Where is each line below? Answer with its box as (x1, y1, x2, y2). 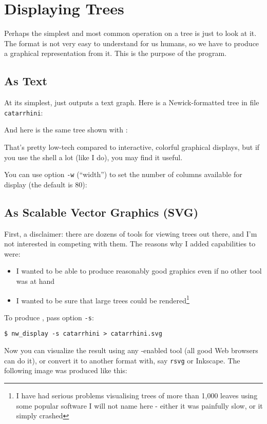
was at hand (16, 275, 55, 286)
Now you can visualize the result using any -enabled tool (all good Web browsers (4, 345, 258, 356)
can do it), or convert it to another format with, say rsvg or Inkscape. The (4, 355, 240, 365)
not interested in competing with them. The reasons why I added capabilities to (4, 238, 256, 249)
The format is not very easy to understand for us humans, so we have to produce (4, 37, 259, 48)
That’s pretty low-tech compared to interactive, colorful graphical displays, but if (4, 141, 260, 152)
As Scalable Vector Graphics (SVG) (4, 204, 199, 220)
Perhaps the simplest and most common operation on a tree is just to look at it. (4, 28, 257, 38)
